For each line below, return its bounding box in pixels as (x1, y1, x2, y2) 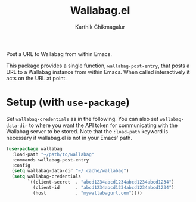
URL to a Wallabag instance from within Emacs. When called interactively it (6, 68, 190, 75)
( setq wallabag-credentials (11, 173, 82, 179)
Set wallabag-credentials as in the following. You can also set (6, 115, 159, 122)
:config (11, 162, 31, 169)
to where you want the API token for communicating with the (29, 122, 178, 129)
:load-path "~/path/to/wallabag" (11, 151, 95, 157)
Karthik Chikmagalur (75, 23, 125, 30)
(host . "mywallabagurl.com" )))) (32, 190, 143, 196)
